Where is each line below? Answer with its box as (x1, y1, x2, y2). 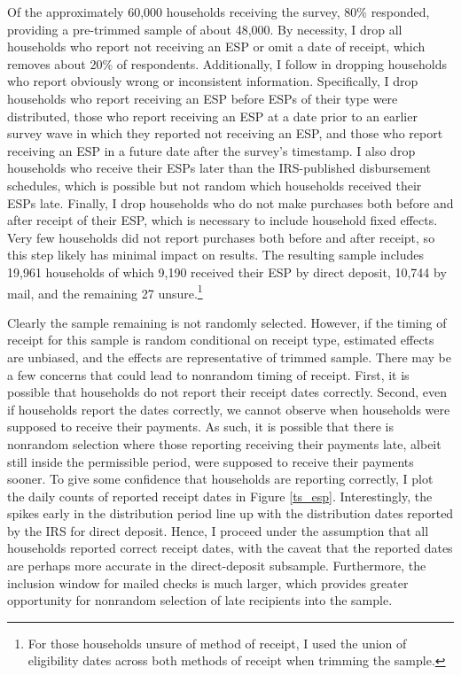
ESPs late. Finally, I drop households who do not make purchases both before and (7, 193, 454, 212)
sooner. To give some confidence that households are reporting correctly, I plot (7, 469, 434, 488)
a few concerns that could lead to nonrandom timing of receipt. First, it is (7, 365, 410, 384)
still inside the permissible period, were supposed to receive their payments (7, 452, 414, 470)
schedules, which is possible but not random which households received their (7, 175, 422, 194)
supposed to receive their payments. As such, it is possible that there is (7, 417, 394, 436)
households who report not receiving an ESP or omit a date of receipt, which (7, 37, 426, 56)
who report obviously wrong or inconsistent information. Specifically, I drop (7, 72, 418, 90)
